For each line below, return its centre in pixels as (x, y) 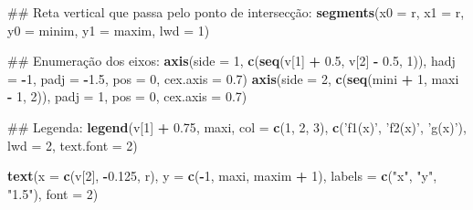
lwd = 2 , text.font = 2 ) (73, 145)
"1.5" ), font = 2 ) (53, 193)
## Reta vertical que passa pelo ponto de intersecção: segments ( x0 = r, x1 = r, (236, 12)
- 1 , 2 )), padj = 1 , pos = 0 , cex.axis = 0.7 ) (127, 96)
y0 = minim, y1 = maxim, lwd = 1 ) (109, 30)
